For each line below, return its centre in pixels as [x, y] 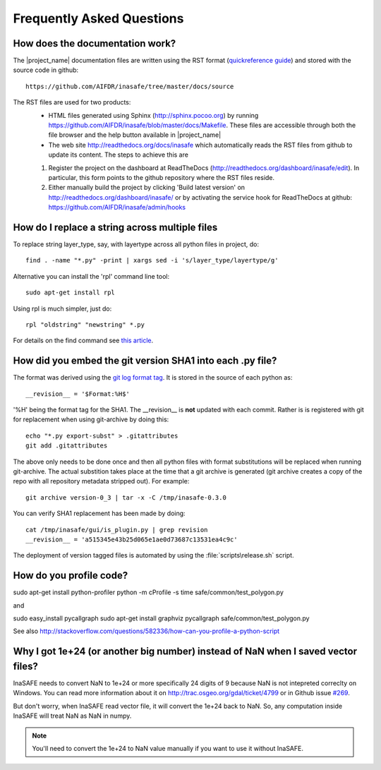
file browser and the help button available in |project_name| [135, 135]
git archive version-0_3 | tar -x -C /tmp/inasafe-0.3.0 [126, 497]
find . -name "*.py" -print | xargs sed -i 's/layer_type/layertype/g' [152, 260]
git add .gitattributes [67, 446]
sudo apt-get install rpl [71, 293]
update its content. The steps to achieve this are [118, 155]
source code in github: [46, 70]
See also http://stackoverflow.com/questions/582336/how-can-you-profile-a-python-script [146, 631]
